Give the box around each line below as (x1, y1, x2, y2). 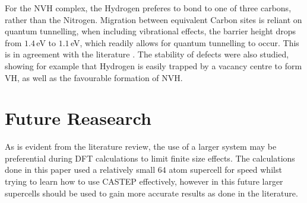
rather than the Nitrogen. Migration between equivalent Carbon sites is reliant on (5, 13, 302, 25)
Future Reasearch (5, 106, 151, 130)
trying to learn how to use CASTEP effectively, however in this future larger (5, 175, 283, 188)
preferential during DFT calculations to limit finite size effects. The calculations (5, 152, 295, 164)
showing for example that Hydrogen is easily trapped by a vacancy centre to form (5, 59, 302, 72)
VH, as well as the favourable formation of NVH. (5, 71, 183, 83)
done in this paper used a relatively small (5, 163, 156, 176)
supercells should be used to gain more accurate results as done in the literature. (5, 186, 298, 199)
